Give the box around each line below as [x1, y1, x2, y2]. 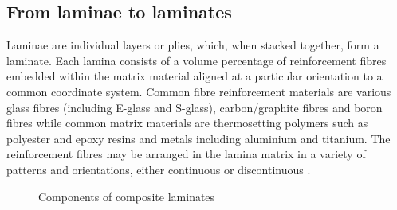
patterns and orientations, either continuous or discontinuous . [6, 161, 311, 177]
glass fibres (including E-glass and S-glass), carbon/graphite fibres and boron [6, 99, 383, 115]
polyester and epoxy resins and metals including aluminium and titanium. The [6, 130, 391, 146]
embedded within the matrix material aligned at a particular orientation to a [6, 68, 383, 84]
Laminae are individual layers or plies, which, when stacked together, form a [6, 37, 379, 53]
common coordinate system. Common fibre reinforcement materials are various [6, 83, 391, 99]
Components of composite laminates [38, 188, 215, 204]
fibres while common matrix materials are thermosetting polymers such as [6, 115, 368, 131]
